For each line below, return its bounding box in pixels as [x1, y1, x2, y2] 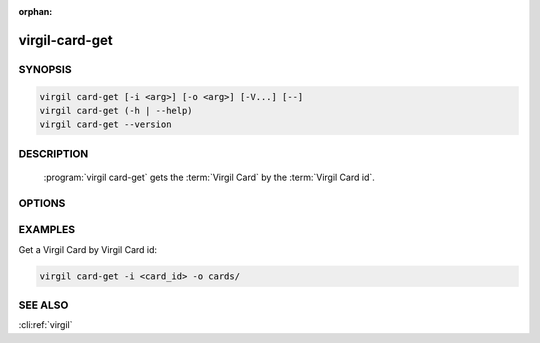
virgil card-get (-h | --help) [39, 105, 194, 116]
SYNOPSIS [18, 62, 72, 76]
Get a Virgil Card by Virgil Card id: [18, 243, 158, 255]
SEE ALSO [18, 298, 69, 312]
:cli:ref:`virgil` [18, 319, 73, 331]
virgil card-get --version [39, 119, 172, 130]
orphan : [18, 6, 53, 17]
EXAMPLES [18, 223, 75, 237]
